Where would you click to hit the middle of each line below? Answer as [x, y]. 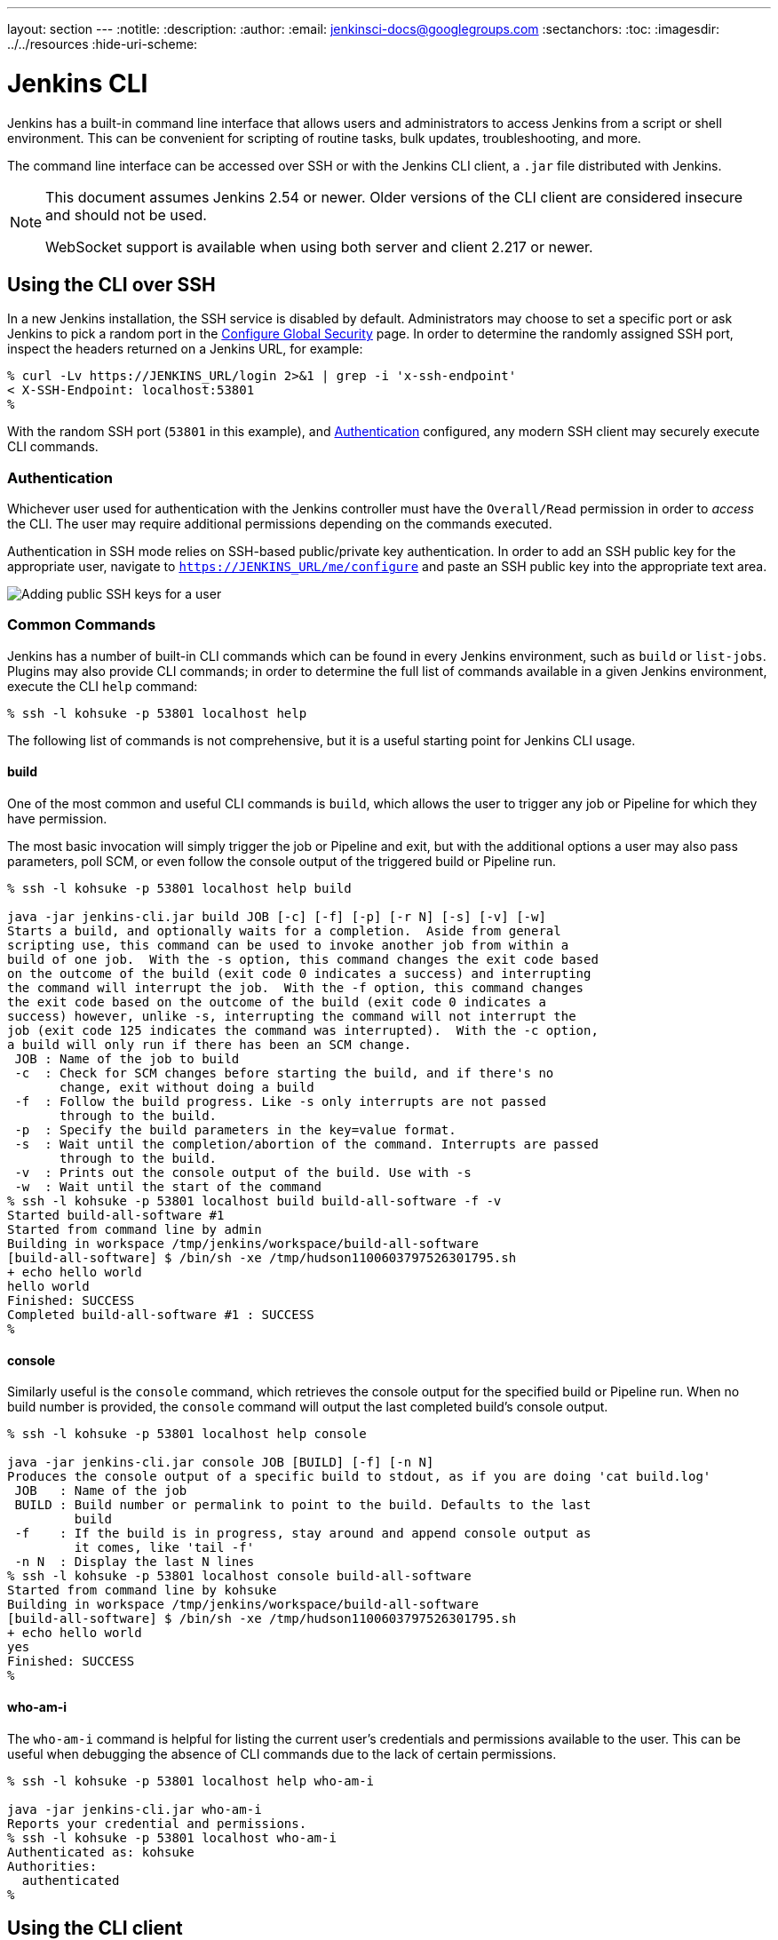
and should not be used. [126, 215]
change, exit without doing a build [187, 1088]
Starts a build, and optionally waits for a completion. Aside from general [284, 931]
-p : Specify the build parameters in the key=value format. [235, 1130]
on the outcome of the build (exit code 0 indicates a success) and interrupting [299, 974]
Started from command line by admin [135, 1230]
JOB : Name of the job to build [127, 1059]
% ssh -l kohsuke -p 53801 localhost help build [179, 889]
